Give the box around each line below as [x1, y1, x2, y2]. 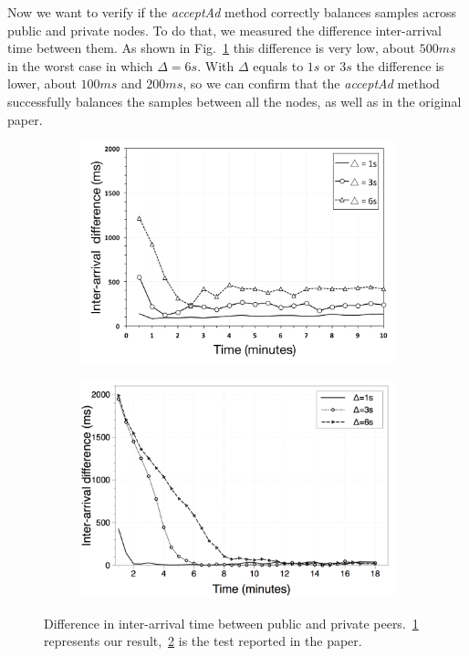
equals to [253, 56, 304, 75]
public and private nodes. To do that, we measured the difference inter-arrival [7, 20, 442, 39]
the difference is [356, 56, 444, 75]
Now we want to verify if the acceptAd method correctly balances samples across [7, 3, 457, 21]
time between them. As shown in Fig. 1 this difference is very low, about [7, 38, 415, 57]
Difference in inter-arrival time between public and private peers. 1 [44, 613, 419, 632]
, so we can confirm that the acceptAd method [182, 74, 440, 93]
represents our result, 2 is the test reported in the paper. [44, 631, 362, 651]
